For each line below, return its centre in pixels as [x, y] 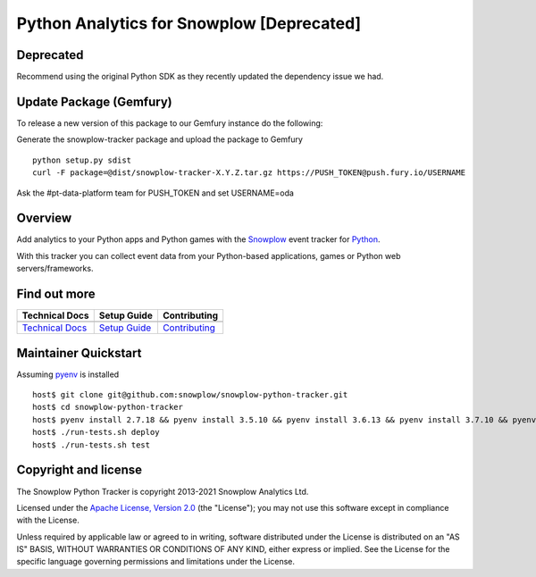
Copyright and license [80, 470]
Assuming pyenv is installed [68, 374]
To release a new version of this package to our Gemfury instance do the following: [170, 123]
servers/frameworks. [55, 269]
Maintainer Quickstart [79, 353]
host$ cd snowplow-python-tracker [108, 407]
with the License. [48, 520]
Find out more [56, 294]
